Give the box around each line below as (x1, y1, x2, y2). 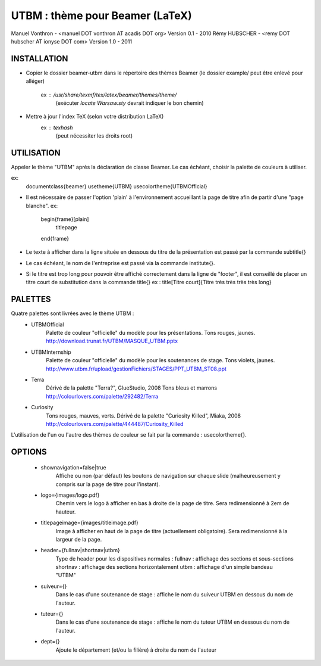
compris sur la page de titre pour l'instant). (55, 480, 160, 488)
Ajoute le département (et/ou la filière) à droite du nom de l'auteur (55, 646, 217, 653)
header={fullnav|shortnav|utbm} (40, 547, 120, 554)
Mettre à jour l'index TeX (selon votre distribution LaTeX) (26, 113, 164, 120)
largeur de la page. (55, 536, 102, 543)
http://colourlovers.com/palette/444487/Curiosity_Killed (46, 420, 184, 427)
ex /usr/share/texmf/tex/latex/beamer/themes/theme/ (40, 91, 177, 98)
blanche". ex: (26, 202, 58, 209)
